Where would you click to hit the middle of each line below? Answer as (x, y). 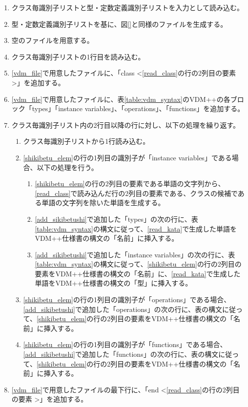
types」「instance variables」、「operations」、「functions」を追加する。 (138, 108)
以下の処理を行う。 (67, 167)
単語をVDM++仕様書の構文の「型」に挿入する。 (114, 283)
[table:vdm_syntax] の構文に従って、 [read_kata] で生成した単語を (136, 228)
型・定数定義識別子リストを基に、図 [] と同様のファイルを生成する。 (119, 24)
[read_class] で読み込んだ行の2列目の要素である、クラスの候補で (136, 193)
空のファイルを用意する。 (52, 40)
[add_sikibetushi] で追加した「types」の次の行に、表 (116, 219)
